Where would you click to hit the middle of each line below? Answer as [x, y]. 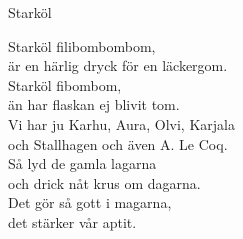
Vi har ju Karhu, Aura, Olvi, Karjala [121, 123]
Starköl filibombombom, [82, 45]
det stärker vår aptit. [72, 221]
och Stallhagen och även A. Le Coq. [118, 143]
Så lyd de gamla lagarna [82, 163]
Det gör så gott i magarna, [90, 202]
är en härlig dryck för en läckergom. [118, 65]
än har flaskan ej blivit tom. [94, 104]
